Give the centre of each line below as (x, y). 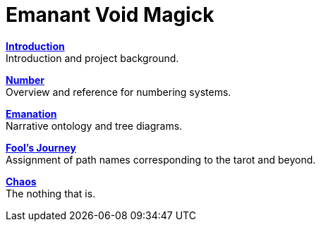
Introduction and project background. (92, 58)
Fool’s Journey (41, 147)
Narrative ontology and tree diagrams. (94, 125)
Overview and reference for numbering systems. (119, 92)
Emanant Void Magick (110, 15)
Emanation (31, 114)
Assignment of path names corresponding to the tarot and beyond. (161, 159)
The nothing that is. (51, 193)
